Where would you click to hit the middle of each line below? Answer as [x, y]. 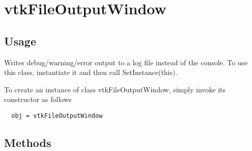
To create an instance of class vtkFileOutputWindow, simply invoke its [115, 89]
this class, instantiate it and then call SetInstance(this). [91, 72]
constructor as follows [38, 99]
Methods [28, 142]
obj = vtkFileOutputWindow [57, 116]
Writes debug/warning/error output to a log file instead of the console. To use [126, 62]
